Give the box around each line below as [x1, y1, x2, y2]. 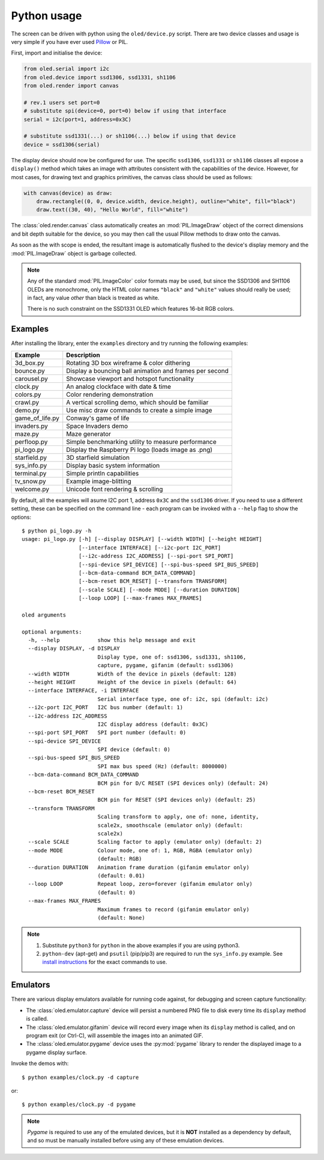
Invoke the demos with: [11, 1060, 69, 1067]
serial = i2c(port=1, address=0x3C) [23, 116, 132, 123]
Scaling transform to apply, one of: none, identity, [97, 813, 259, 820]
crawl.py [14, 398, 39, 406]
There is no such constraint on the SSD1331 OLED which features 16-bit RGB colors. [27, 305, 235, 313]
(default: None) [97, 914, 145, 921]
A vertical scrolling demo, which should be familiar [66, 398, 209, 406]
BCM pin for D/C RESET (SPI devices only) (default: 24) [97, 780, 269, 787]
